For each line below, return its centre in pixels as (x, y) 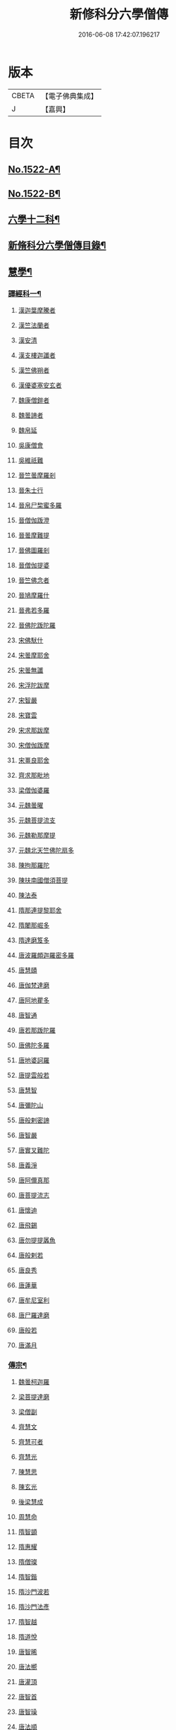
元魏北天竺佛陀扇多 (46, 851)
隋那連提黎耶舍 (40, 911)
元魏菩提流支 (37, 820)
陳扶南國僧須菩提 (43, 880)
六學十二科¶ (34, 220)
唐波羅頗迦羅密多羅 (46, 955)
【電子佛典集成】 (69, 96)
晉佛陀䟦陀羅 (37, 625)
